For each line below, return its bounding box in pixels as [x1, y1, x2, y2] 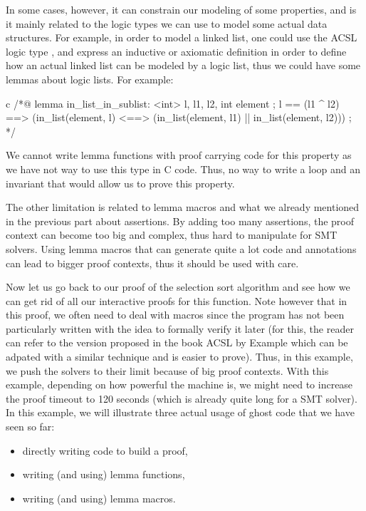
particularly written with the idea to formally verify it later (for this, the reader [6, 321, 354, 336]
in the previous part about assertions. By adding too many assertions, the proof [6, 213, 355, 228]
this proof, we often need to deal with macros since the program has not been [6, 307, 345, 322]
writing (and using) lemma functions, [22, 467, 185, 482]
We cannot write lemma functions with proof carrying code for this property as [6, 148, 352, 162]
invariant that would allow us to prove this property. [6, 175, 235, 190]
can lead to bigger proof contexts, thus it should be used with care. [6, 255, 299, 270]
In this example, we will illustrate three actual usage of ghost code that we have [6, 405, 355, 420]
